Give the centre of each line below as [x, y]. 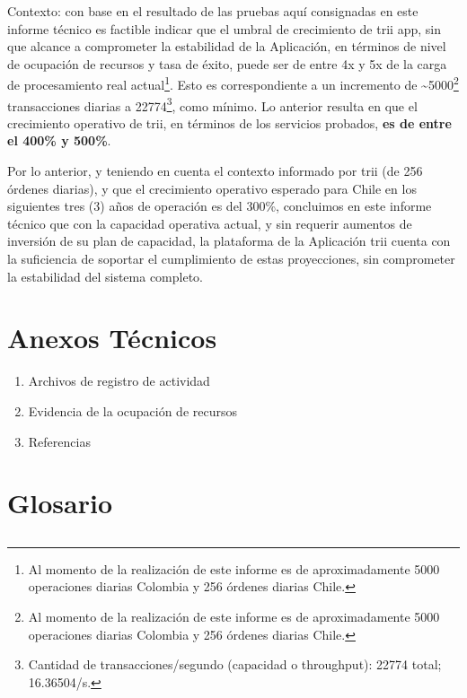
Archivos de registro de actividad [119, 381]
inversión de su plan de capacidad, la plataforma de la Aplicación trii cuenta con [229, 241]
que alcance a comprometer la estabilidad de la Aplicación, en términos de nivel [227, 46]
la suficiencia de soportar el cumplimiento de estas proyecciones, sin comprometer [231, 259]
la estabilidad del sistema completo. [105, 276]
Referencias [59, 441]
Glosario [60, 503]
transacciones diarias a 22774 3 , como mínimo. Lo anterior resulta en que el [212, 104]
